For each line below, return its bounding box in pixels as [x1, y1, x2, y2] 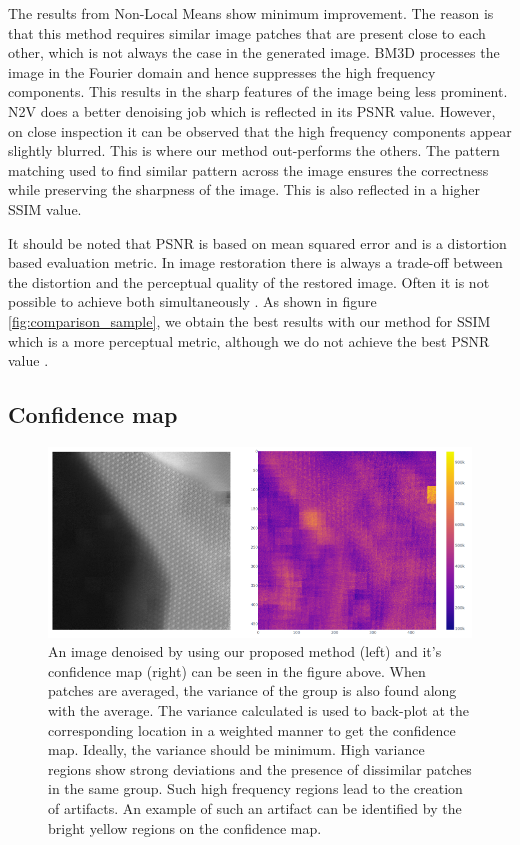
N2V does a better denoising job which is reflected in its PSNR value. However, [8, 100, 496, 121]
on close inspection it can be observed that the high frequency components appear [8, 120, 512, 141]
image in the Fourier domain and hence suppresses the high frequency [8, 61, 436, 82]
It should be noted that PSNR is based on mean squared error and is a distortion [8, 232, 507, 253]
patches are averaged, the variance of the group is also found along [48, 680, 457, 701]
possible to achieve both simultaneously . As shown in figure [8, 291, 377, 312]
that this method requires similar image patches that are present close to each [8, 22, 486, 43]
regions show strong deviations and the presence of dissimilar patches [48, 758, 472, 779]
